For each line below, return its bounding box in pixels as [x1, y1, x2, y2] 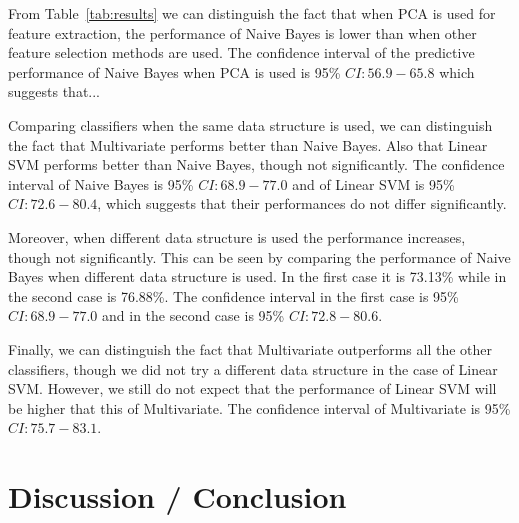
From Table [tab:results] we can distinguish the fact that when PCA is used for [8, 3, 496, 23]
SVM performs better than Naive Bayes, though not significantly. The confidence [8, 154, 505, 175]
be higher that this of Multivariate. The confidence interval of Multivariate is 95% [8, 397, 511, 418]
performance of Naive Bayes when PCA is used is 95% [8, 61, 341, 82]
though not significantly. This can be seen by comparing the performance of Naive [8, 246, 511, 267]
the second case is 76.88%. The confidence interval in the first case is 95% [8, 285, 459, 306]
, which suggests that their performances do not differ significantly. [97, 193, 507, 214]
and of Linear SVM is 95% [292, 173, 455, 194]
